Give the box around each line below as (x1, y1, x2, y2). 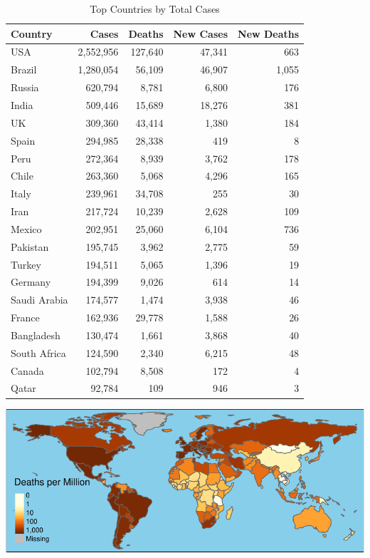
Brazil (11, 62, 37, 77)
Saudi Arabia (11, 292, 68, 307)
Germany (11, 274, 51, 289)
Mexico (11, 221, 42, 236)
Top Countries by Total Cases (90, 1, 220, 16)
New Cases (173, 26, 228, 41)
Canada (11, 363, 44, 378)
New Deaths (238, 26, 300, 41)
